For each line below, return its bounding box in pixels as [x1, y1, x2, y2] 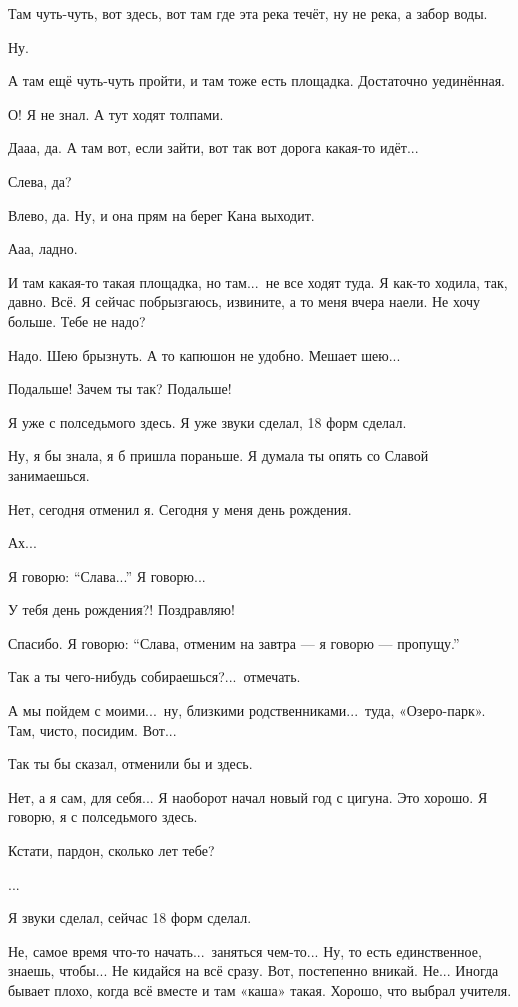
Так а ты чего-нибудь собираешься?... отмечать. [8, 666, 301, 687]
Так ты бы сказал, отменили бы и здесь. [8, 753, 253, 774]
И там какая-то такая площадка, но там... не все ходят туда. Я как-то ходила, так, [8, 271, 508, 292]
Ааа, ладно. [8, 238, 78, 259]
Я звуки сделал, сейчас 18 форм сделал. [8, 907, 252, 928]
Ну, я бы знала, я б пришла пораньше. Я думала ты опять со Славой [8, 445, 429, 466]
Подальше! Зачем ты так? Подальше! [8, 378, 232, 399]
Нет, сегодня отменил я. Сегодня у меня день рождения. [8, 498, 352, 519]
